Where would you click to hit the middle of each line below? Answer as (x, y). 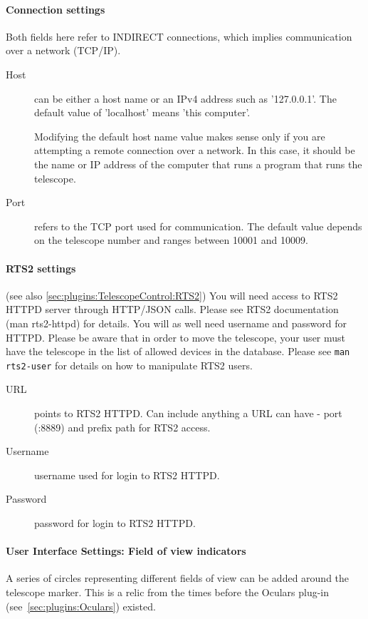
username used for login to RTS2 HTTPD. (127, 475)
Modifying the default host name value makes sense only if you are (180, 136)
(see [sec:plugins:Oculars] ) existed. (81, 606)
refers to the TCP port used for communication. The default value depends (198, 226)
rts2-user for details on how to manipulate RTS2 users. (129, 365)
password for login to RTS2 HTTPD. (115, 522)
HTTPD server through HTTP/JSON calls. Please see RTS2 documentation (172, 309)
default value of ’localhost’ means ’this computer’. (142, 112)
